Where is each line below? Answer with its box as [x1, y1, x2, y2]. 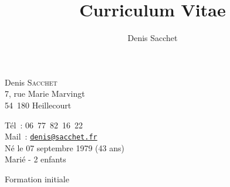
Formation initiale [5, 172, 69, 185]
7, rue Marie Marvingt [5, 87, 85, 100]
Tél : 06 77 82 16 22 [5, 118, 83, 131]
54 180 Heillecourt [5, 98, 72, 111]
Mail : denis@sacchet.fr [5, 130, 97, 142]
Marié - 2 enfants [5, 153, 66, 165]
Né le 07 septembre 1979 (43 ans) [5, 141, 124, 154]
